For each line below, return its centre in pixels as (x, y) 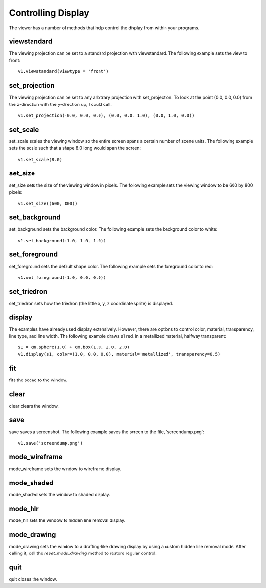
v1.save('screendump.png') (50, 443)
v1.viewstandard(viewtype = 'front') (64, 72)
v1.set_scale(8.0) (40, 159)
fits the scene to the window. (38, 380)
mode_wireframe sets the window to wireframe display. (65, 469)
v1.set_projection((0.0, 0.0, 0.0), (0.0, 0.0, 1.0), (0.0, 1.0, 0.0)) (106, 115)
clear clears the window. (34, 406)
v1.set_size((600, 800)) (48, 204)
